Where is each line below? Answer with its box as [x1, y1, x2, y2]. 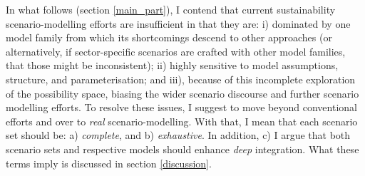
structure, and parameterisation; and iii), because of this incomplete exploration [6, 71, 356, 86]
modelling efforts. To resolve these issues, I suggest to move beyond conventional [6, 100, 357, 115]
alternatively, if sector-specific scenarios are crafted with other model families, [6, 43, 346, 58]
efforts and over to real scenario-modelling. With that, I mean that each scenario [6, 113, 358, 128]
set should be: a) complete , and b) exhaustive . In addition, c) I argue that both [6, 128, 351, 143]
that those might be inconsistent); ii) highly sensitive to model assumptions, [6, 58, 339, 73]
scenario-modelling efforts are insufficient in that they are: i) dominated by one [6, 16, 351, 31]
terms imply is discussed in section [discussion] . [6, 155, 212, 170]
